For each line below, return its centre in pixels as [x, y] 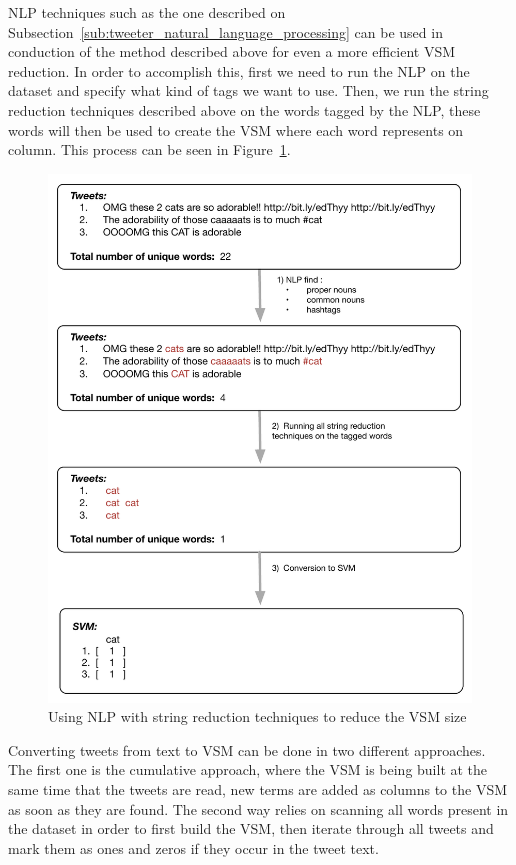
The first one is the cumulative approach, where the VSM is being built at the [248, 769]
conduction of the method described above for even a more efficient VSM [232, 51]
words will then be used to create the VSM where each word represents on [236, 129]
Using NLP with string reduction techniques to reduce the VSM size [257, 716]
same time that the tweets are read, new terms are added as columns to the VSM [258, 788]
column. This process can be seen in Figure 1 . [149, 149]
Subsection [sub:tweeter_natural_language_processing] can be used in [225, 31]
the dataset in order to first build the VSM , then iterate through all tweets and [251, 828]
